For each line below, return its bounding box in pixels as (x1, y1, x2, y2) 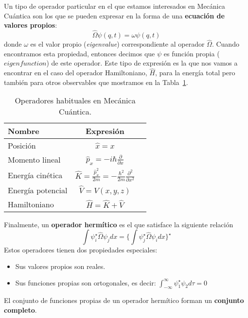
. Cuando (212, 39, 239, 49)
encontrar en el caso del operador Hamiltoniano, (4, 67, 147, 78)
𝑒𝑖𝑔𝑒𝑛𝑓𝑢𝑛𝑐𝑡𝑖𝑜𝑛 (4, 60, 47, 67)
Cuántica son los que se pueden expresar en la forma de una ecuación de (4, 10, 225, 20)
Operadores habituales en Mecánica (15, 95, 136, 106)
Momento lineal (8, 154, 61, 166)
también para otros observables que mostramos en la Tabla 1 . (4, 77, 188, 87)
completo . (4, 304, 37, 315)
